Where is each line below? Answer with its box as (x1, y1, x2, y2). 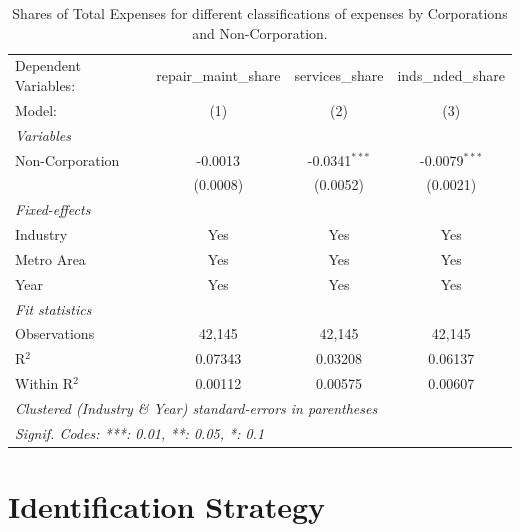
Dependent (15, 55, 81, 76)
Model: (15, 99, 58, 120)
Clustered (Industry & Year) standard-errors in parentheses (15, 398, 378, 418)
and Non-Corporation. (192, 22, 328, 43)
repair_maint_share (156, 65, 281, 86)
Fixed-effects (15, 199, 91, 220)
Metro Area (15, 248, 86, 269)
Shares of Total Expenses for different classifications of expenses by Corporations (12, 3, 508, 23)
